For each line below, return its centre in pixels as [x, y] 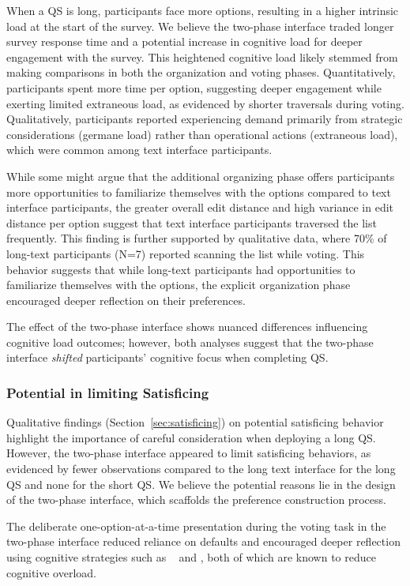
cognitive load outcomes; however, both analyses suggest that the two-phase [190, 342]
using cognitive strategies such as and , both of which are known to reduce [191, 557]
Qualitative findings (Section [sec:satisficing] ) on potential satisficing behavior [195, 422]
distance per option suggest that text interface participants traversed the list [192, 222]
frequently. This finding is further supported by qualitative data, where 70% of [197, 238]
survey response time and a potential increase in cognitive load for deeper [184, 41]
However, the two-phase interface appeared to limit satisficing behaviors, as [189, 453]
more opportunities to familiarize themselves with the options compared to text [199, 192]
